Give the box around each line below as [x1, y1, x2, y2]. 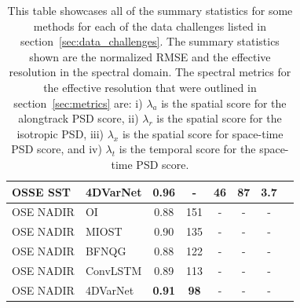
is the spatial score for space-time [122, 125, 284, 141]
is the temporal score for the [119, 141, 256, 157]
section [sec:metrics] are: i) [13, 94, 143, 111]
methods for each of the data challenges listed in [33, 17, 267, 34]
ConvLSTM [85, 262, 142, 278]
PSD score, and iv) [11, 141, 102, 157]
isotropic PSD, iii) [16, 125, 104, 141]
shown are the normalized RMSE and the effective [29, 48, 271, 64]
